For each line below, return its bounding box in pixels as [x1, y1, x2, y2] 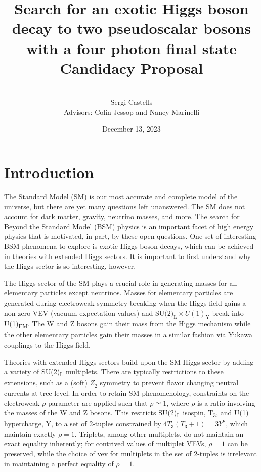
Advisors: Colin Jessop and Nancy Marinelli [63, 106, 200, 117]
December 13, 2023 [102, 123, 161, 134]
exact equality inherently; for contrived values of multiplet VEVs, [4, 438, 206, 449]
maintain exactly [4, 428, 56, 439]
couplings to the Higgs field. [4, 339, 91, 350]
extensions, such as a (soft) [4, 377, 88, 388]
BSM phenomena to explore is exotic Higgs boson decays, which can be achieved [4, 240, 254, 251]
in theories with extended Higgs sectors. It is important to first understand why [4, 250, 251, 261]
